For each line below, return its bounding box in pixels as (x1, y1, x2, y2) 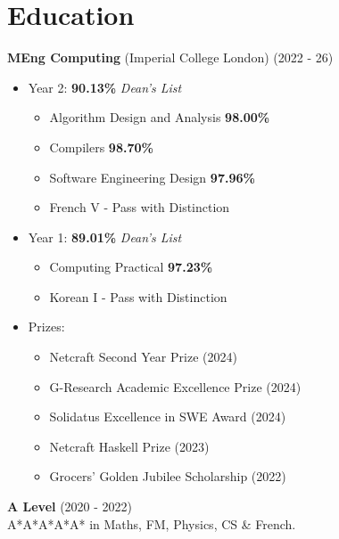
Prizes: (28, 317, 65, 336)
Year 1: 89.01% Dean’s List (28, 227, 182, 246)
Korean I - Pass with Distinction (49, 287, 227, 306)
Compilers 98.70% (49, 137, 153, 156)
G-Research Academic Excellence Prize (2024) (49, 377, 302, 396)
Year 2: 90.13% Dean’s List (28, 78, 182, 96)
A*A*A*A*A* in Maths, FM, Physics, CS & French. (7, 514, 296, 533)
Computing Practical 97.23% (49, 257, 213, 276)
